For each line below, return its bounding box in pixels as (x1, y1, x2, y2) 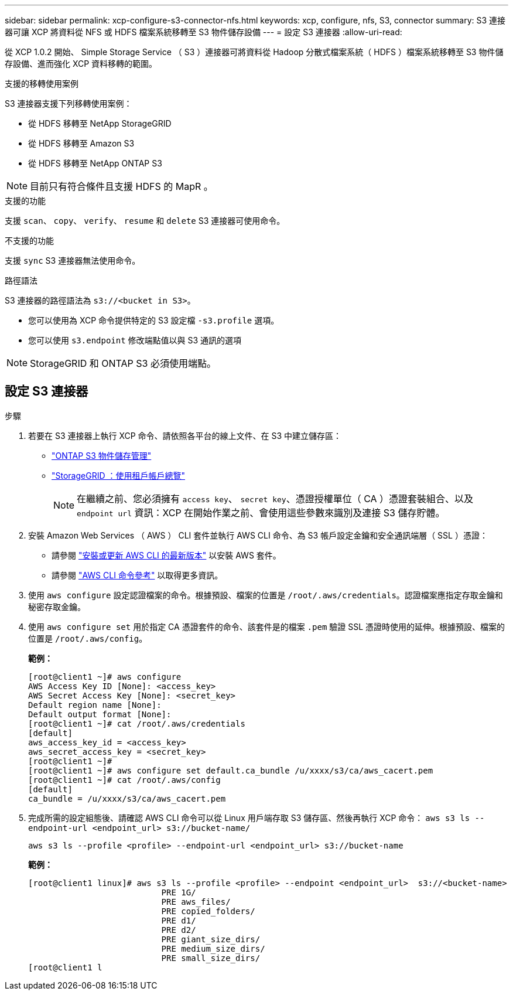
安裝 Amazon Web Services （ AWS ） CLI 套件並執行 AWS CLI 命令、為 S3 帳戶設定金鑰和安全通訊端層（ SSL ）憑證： (28, 530, 488, 540)
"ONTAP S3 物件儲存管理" (52, 450, 152, 461)
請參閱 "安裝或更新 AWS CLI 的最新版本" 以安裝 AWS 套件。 (52, 550, 281, 560)
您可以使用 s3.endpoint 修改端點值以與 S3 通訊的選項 (28, 335, 242, 345)
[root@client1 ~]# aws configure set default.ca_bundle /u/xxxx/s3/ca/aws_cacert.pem (28, 765, 433, 775)
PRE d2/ (161, 925, 196, 935)
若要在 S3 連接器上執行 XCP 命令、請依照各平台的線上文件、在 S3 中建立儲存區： (28, 430, 342, 441)
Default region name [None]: (28, 700, 162, 710)
